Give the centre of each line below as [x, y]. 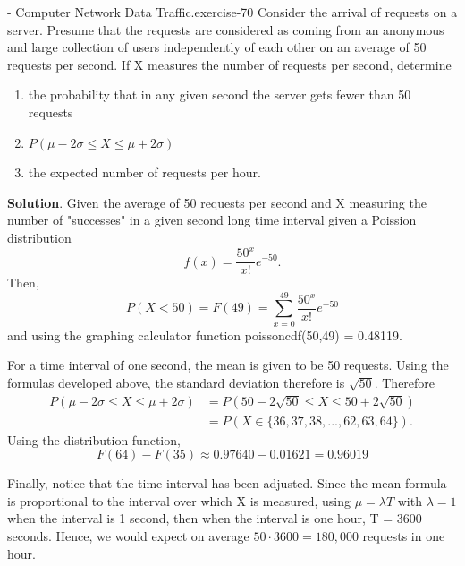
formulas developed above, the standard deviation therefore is [176, 382]
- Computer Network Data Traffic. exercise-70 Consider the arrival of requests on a [232, 12]
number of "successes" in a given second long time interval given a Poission [212, 220]
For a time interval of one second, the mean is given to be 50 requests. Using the [228, 365]
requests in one [404, 536]
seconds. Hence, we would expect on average [128, 536]
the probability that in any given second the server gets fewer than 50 [220, 94]
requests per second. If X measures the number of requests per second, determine [229, 64]
